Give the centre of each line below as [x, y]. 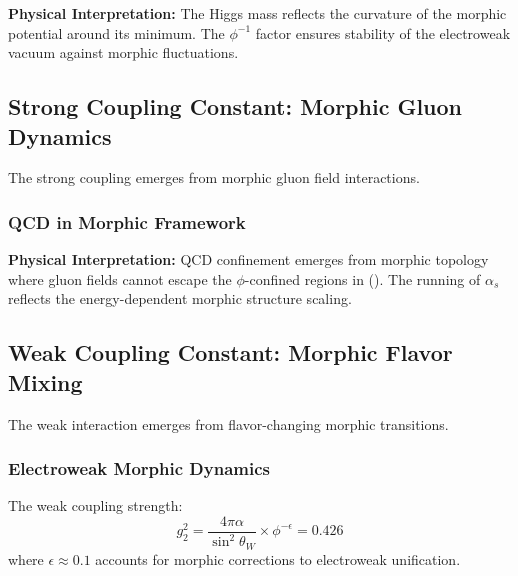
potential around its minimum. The [116, 32]
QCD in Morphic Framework [127, 221]
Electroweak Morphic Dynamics [139, 468]
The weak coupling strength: [95, 505]
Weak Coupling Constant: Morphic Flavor [230, 352]
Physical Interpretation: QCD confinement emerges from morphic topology [248, 259]
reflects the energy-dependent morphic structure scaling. [180, 298]
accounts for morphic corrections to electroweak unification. [278, 558]
